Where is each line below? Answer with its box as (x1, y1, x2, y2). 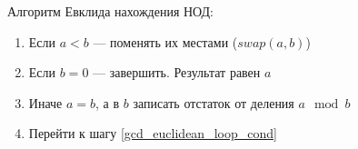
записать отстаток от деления (133, 93, 294, 112)
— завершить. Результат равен (93, 63, 261, 82)
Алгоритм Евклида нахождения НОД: (7, 2, 214, 20)
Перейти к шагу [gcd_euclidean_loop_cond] (28, 124, 277, 143)
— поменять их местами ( (93, 32, 238, 51)
